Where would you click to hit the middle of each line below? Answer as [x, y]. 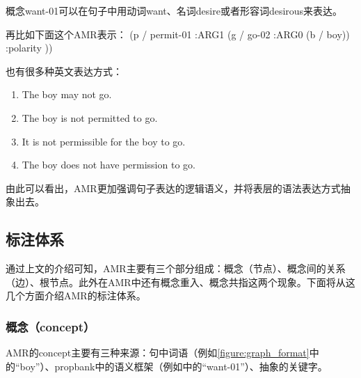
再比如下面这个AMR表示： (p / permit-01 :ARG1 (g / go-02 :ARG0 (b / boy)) [178, 34]
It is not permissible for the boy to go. [104, 141]
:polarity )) [29, 48]
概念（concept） [50, 326]
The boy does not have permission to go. [109, 165]
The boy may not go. [67, 94]
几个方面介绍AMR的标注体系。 [76, 296]
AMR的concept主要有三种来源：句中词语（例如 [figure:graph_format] [158, 353]
